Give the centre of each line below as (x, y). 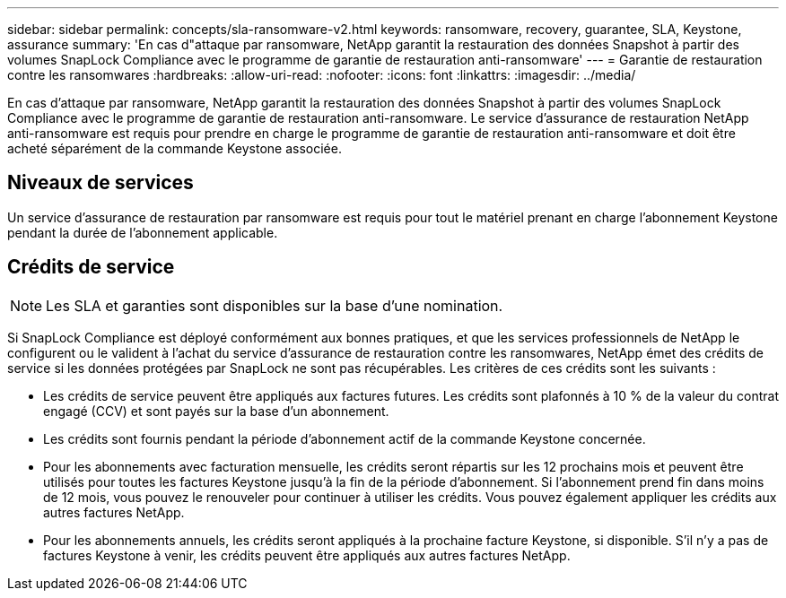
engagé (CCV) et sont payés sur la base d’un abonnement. (216, 411)
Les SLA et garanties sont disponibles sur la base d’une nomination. (275, 305)
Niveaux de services (100, 183)
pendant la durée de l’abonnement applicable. (143, 232)
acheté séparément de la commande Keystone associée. (175, 148)
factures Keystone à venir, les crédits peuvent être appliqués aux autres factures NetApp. (307, 555)
